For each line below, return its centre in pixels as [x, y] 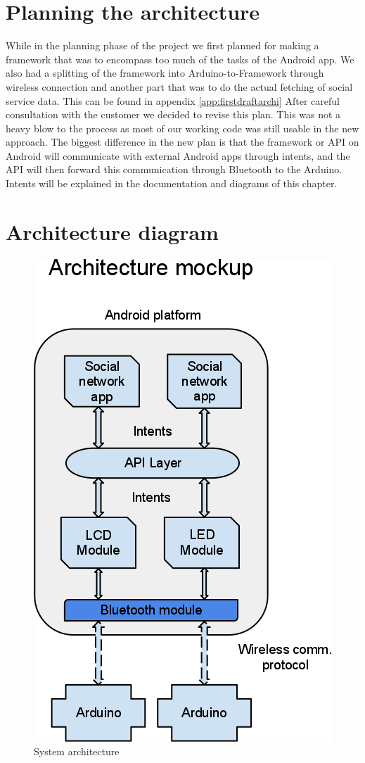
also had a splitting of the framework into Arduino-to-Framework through [165, 73]
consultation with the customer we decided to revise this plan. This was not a [173, 114]
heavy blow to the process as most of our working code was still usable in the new [182, 128]
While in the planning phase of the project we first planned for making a [162, 45]
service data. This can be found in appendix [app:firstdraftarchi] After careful [173, 100]
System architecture [77, 751]
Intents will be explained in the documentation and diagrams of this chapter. [172, 183]
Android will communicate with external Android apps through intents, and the [178, 155]
